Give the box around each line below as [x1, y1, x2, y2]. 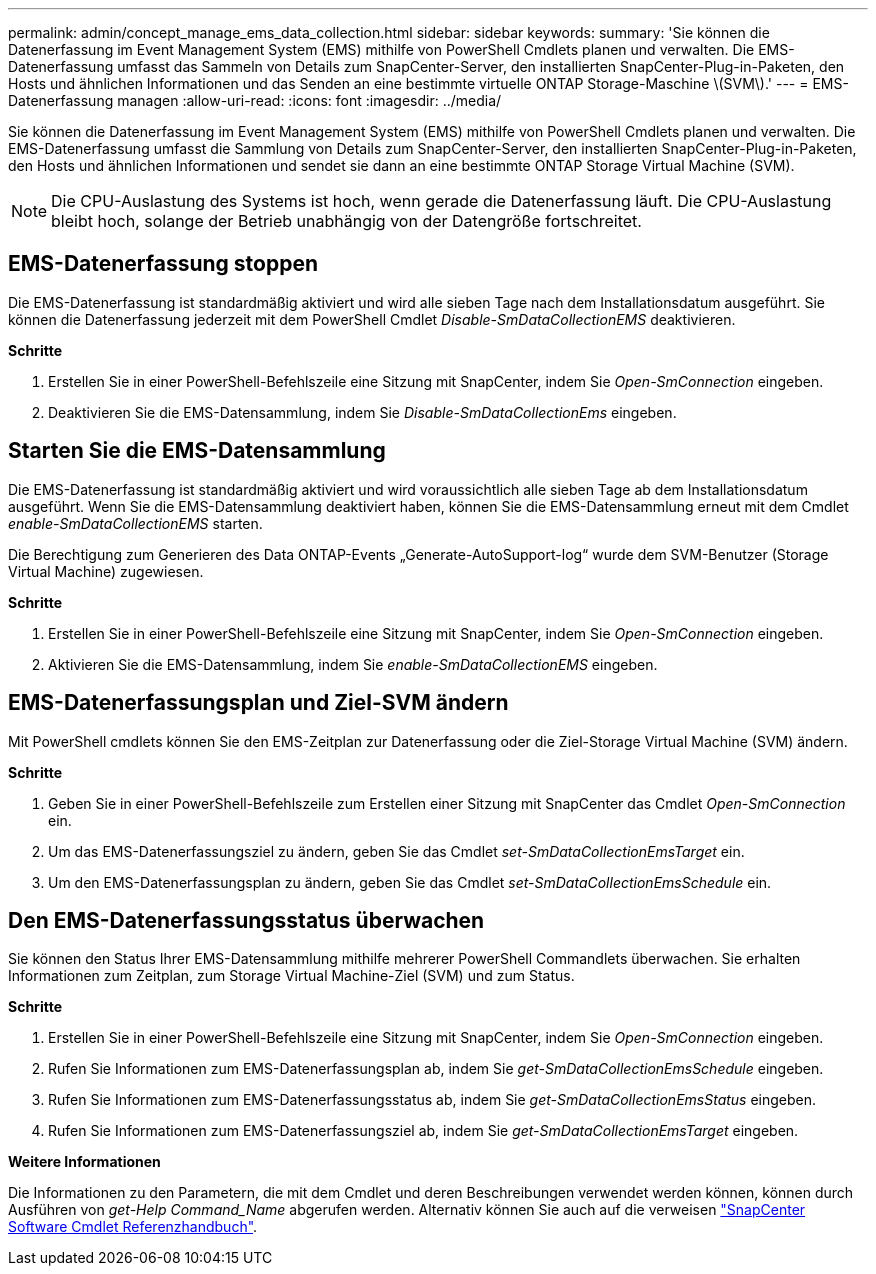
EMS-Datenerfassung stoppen [8, 251, 319, 277]
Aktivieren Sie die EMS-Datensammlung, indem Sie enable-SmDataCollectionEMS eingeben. [48, 655, 658, 673]
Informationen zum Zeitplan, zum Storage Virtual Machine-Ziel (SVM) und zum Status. [8, 967, 575, 985]
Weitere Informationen [8, 1153, 161, 1171]
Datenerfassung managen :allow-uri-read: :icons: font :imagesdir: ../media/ [8, 92, 502, 109]
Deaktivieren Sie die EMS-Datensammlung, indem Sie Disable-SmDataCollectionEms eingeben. [48, 403, 677, 421]
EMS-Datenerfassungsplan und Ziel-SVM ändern [8, 690, 509, 716]
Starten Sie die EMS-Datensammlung [8, 438, 386, 464]
